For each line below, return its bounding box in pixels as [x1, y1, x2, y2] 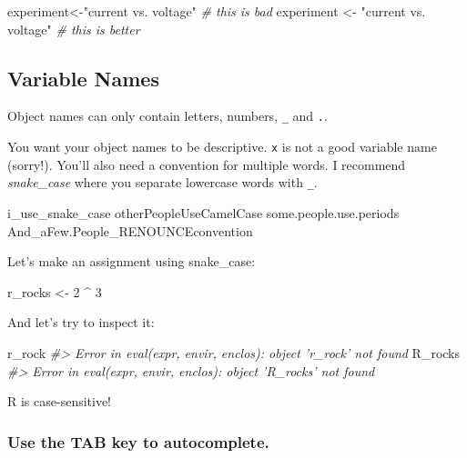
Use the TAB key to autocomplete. [7, 430, 269, 453]
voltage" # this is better [7, 19, 140, 38]
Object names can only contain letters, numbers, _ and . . [7, 106, 328, 125]
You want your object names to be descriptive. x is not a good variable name [7, 137, 437, 156]
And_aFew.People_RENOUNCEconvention [7, 221, 253, 240]
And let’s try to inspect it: [7, 313, 155, 332]
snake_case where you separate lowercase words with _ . [7, 173, 318, 192]
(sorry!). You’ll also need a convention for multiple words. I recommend [7, 154, 406, 174]
